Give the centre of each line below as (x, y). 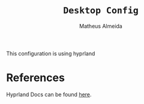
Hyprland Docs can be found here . (49, 94)
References (35, 78)
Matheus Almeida (101, 26)
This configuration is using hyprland (51, 54)
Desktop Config (101, 11)
